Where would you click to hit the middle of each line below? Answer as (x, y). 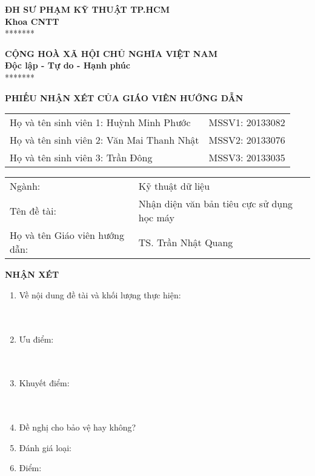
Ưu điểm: (36, 339)
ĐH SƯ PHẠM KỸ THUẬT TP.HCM (87, 9)
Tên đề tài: (33, 210)
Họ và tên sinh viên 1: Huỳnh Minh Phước (100, 122)
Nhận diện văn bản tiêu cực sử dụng (216, 204)
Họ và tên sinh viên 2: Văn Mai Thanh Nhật (104, 140)
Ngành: (25, 186)
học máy (156, 218)
